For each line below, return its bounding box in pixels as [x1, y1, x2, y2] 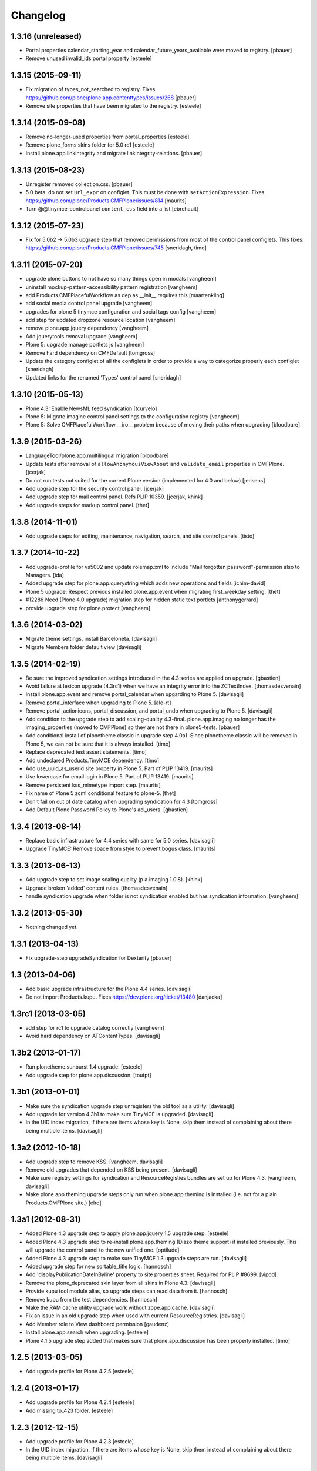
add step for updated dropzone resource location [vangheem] [25, 317, 176, 324]
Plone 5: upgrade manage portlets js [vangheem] [25, 341, 144, 348]
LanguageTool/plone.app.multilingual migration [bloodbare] [25, 452, 169, 459]
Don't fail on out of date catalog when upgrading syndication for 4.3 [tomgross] [25, 798, 218, 805]
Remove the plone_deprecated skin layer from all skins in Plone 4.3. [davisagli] [25, 1279, 215, 1286]
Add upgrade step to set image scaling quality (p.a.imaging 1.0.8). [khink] [25, 876, 203, 883]
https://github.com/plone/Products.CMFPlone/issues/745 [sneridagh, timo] [25, 244, 207, 251]
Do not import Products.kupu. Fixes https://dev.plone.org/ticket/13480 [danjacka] [25, 993, 222, 1000]
